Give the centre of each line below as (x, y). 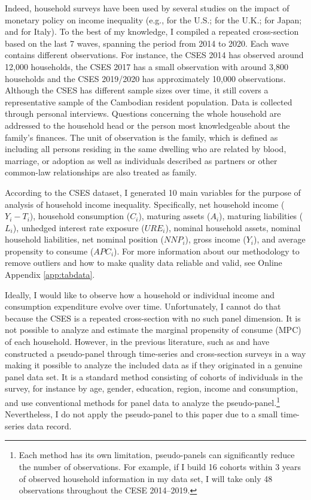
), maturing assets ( (174, 216)
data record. (49, 425)
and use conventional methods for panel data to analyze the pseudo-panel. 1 (142, 401)
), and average (279, 239)
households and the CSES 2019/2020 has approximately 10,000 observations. (145, 78)
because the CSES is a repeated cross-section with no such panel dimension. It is (153, 318)
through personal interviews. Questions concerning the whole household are (143, 113)
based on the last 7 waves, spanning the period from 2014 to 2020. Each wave (147, 43)
